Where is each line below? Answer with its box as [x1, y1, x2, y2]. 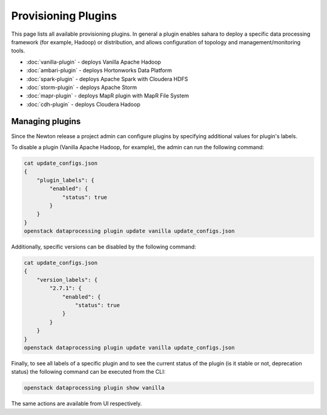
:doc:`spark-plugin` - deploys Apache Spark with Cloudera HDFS [26, 75, 188, 82]
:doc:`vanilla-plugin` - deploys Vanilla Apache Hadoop [26, 58, 162, 65]
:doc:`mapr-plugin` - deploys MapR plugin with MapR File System [26, 92, 190, 99]
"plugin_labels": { [36, 176, 95, 184]
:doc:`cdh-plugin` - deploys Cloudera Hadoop [26, 101, 140, 108]
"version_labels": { [36, 276, 98, 283]
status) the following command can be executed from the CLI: [11, 368, 166, 376]
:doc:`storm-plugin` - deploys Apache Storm [26, 84, 137, 91]
